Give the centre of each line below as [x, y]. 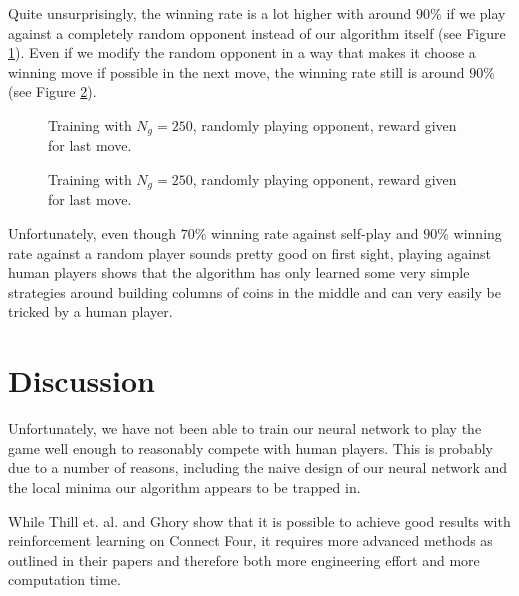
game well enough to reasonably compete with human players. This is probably [250, 447]
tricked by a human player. [90, 311]
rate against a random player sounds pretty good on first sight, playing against [249, 252]
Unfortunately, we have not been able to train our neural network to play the [245, 428]
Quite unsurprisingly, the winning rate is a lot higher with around [210, 13]
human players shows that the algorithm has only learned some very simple [239, 272]
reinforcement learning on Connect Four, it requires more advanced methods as [250, 540]
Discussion [81, 380]
